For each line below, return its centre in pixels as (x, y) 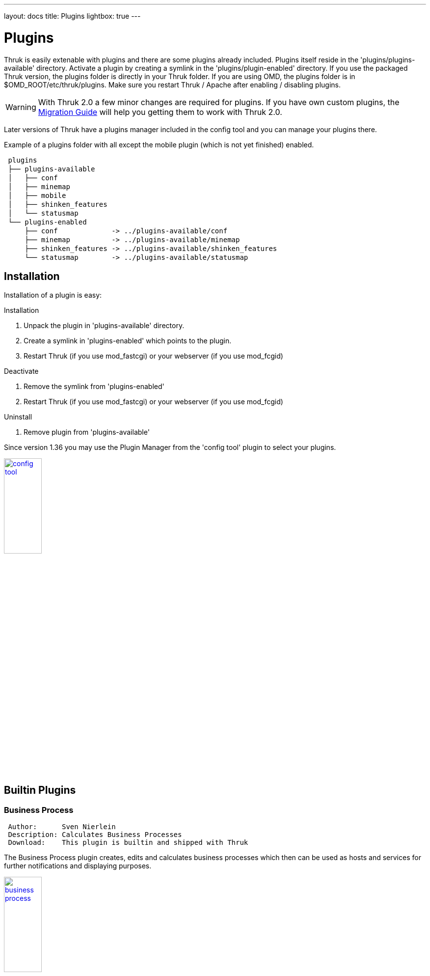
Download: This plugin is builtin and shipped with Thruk (128, 843)
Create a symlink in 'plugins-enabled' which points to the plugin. (128, 341)
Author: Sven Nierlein (62, 827)
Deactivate (21, 371)
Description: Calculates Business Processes (95, 835)
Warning (21, 107)
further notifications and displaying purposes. (78, 866)
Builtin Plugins (40, 790)
